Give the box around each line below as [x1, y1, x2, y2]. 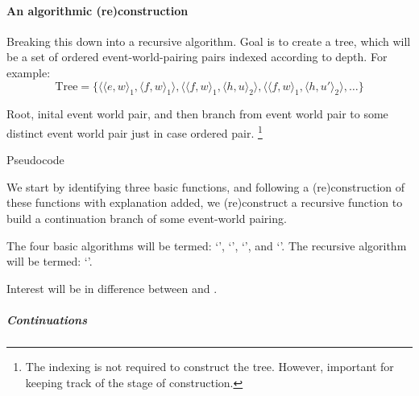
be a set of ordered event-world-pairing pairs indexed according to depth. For [6, 48, 388, 65]
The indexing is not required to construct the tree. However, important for [25, 357, 394, 374]
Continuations [6, 311, 87, 328]
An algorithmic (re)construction [6, 2, 189, 19]
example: [6, 64, 51, 80]
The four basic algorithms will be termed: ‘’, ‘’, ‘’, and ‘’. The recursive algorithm [6, 237, 407, 254]
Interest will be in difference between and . [6, 279, 218, 296]
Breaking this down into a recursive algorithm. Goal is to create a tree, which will [6, 32, 411, 49]
